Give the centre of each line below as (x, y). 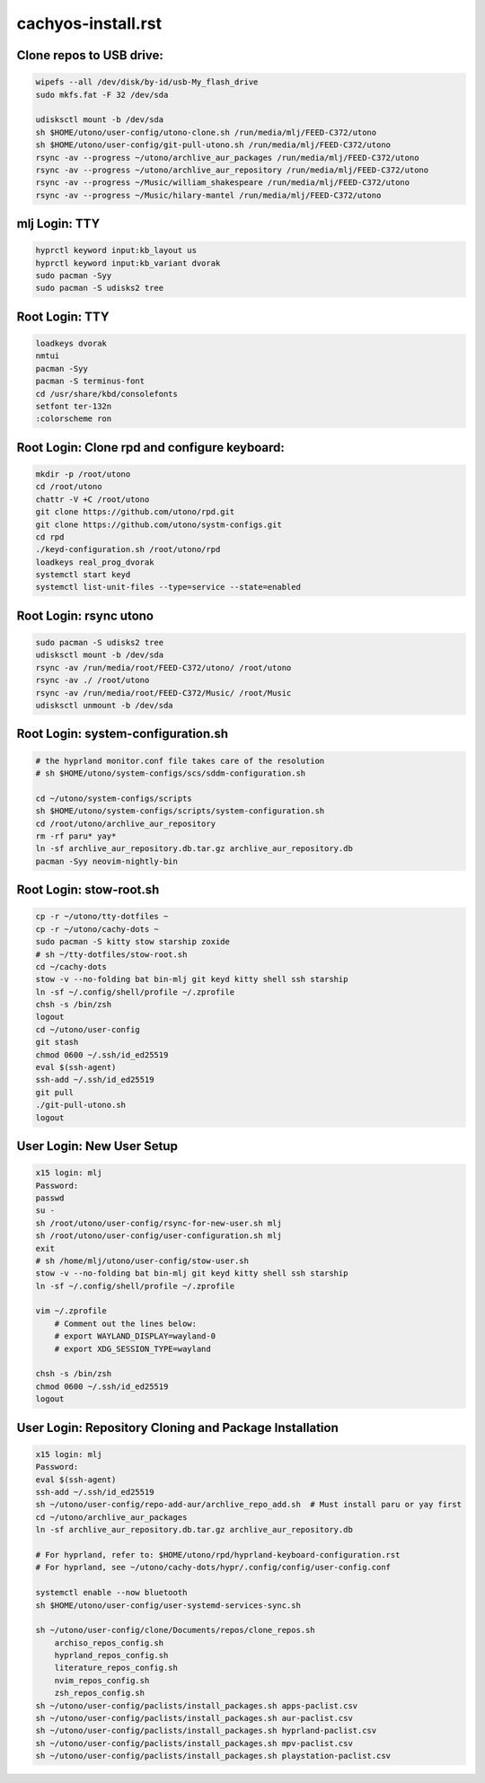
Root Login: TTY (63, 316)
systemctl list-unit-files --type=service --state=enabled (168, 587)
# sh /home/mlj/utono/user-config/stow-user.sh (142, 1260)
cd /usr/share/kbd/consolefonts (107, 394)
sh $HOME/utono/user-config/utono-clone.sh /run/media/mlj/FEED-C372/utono (206, 132)
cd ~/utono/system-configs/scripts (114, 798)
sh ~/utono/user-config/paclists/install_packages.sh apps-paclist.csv (197, 1705)
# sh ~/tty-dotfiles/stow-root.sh (111, 954)
